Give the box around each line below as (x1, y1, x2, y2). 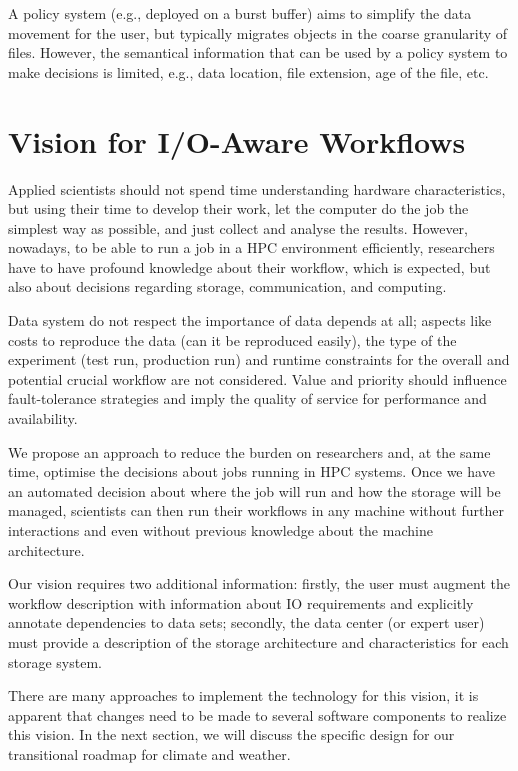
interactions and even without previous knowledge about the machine (8, 520, 433, 540)
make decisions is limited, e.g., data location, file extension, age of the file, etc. (8, 61, 489, 82)
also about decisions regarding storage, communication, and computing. (8, 276, 447, 297)
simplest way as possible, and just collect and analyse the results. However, (8, 217, 468, 238)
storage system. (8, 651, 102, 672)
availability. (8, 408, 78, 429)
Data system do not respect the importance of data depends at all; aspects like (8, 310, 492, 331)
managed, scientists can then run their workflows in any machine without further (8, 500, 504, 521)
